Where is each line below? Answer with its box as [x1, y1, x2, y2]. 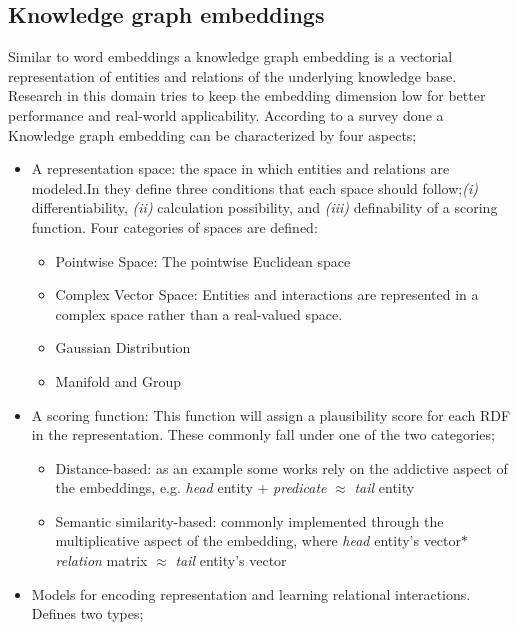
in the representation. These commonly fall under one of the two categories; [31, 424, 495, 445]
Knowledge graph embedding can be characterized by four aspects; [8, 124, 417, 145]
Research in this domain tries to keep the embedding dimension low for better [8, 85, 486, 106]
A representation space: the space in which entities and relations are [31, 158, 450, 179]
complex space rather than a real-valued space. [55, 303, 343, 324]
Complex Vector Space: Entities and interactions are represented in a [55, 284, 479, 305]
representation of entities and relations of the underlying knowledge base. [8, 65, 457, 86]
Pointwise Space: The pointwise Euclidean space [55, 250, 351, 271]
